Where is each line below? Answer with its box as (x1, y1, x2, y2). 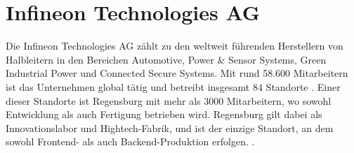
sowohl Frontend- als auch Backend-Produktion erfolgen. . (6, 134, 255, 149)
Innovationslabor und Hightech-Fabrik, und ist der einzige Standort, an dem (6, 120, 334, 135)
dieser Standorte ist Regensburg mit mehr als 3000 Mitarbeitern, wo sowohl (6, 93, 332, 108)
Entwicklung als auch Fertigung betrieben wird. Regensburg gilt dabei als (6, 107, 322, 122)
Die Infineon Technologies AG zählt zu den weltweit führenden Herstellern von (6, 38, 343, 53)
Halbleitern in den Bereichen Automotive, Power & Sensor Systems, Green (6, 52, 327, 66)
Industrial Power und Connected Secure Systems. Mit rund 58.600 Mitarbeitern (6, 66, 348, 80)
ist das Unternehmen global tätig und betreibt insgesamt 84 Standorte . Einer (6, 79, 341, 94)
